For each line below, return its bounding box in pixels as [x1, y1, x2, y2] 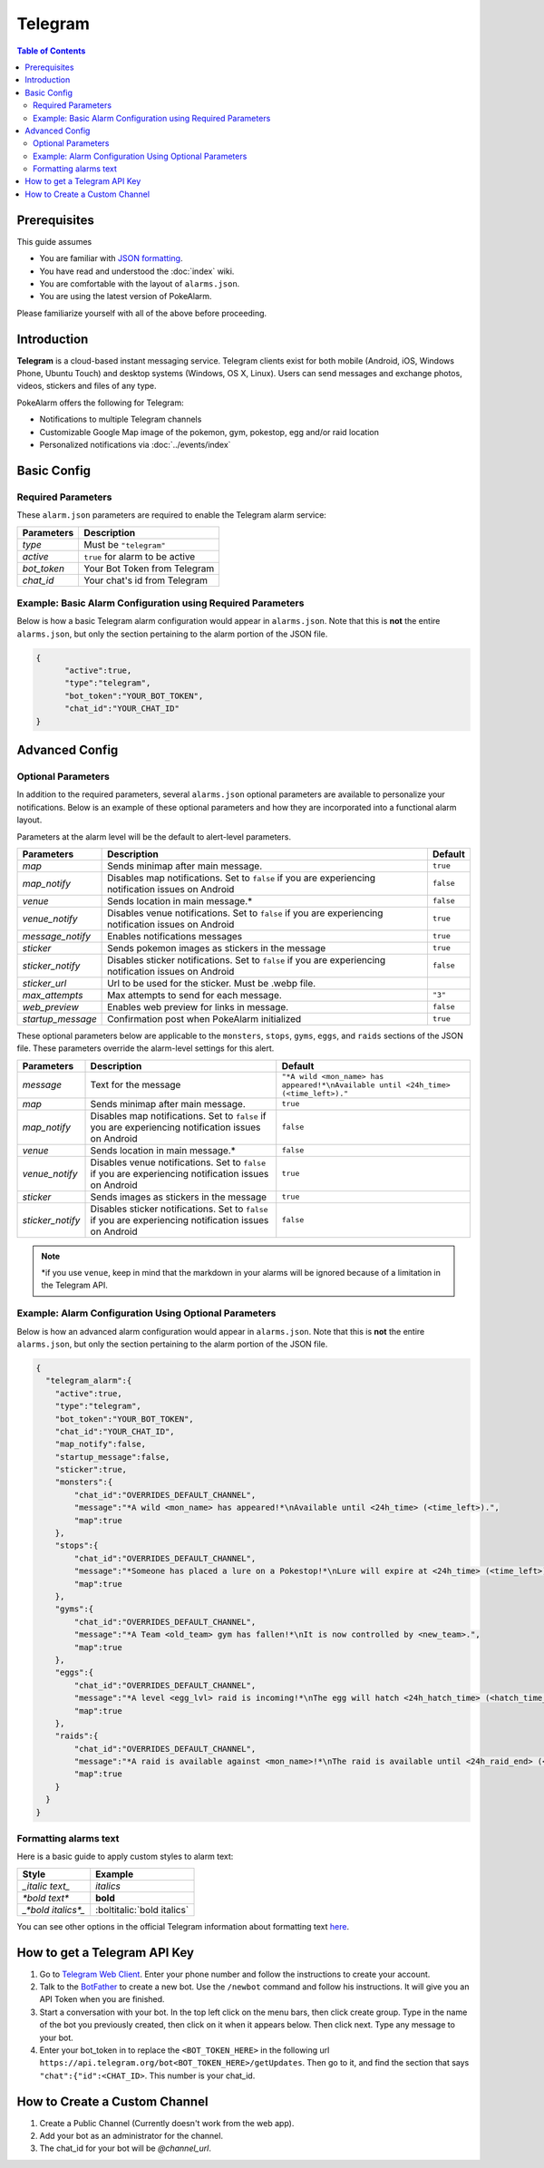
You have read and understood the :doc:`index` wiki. [39, 266, 235, 277]
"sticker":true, [54, 1464, 127, 1475]
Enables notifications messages [107, 929, 243, 942]
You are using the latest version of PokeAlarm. [39, 291, 212, 302]
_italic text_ [22, 1880, 71, 1892]
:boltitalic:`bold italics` [95, 1903, 189, 1916]
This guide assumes [16, 236, 92, 247]
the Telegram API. [41, 1279, 108, 1291]
